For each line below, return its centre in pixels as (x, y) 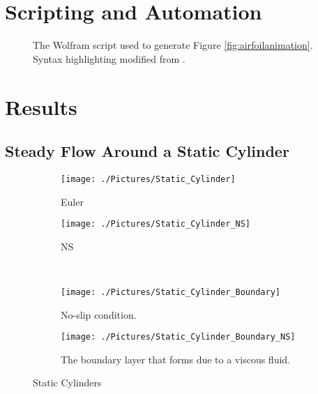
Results (41, 106)
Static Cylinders (67, 382)
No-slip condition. (99, 314)
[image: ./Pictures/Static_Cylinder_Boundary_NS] (178, 337)
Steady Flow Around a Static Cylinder (147, 151)
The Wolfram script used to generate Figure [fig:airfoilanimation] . (173, 45)
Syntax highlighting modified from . (109, 58)
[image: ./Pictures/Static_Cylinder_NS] (156, 224)
